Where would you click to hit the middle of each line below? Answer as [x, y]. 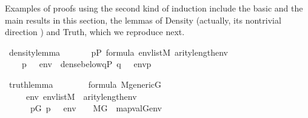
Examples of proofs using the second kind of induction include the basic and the [154, 8]
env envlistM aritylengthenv [81, 96]
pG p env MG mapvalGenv [96, 108]
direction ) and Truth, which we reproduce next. [95, 32]
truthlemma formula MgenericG [85, 84]
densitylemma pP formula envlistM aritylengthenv [118, 52]
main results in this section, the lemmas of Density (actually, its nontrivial [143, 20]
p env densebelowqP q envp [86, 64]
